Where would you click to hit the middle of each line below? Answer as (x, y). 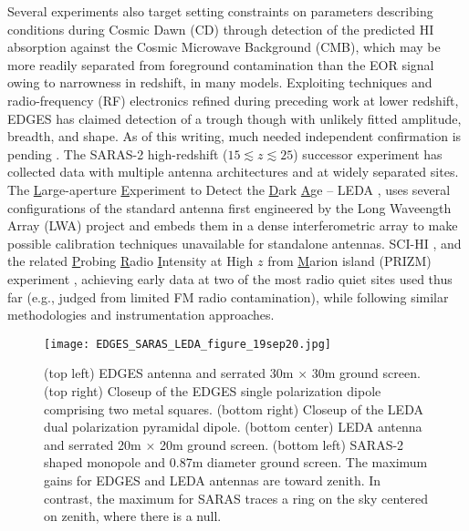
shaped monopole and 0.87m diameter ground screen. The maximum (236, 462)
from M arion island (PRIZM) (349, 261)
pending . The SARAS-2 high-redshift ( (118, 153)
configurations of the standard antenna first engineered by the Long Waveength (229, 207)
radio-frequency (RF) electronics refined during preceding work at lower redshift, (233, 100)
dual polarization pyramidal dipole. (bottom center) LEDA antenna (233, 427)
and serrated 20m (93, 444)
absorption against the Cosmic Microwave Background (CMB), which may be (224, 47)
